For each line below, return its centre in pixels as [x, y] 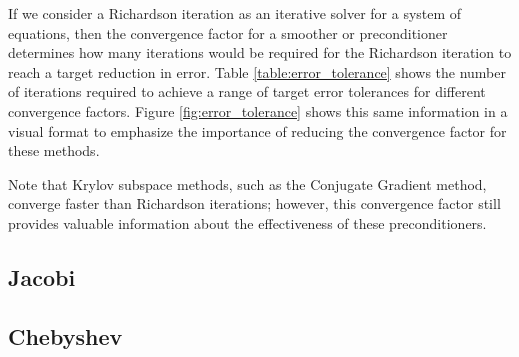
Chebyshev [65, 335]
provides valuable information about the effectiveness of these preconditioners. [247, 222]
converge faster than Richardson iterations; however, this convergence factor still [254, 203]
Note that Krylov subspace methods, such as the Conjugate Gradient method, [247, 183]
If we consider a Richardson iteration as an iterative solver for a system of [235, 13]
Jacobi [42, 276]
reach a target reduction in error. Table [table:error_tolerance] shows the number [257, 71]
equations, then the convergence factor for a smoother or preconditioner [228, 32]
